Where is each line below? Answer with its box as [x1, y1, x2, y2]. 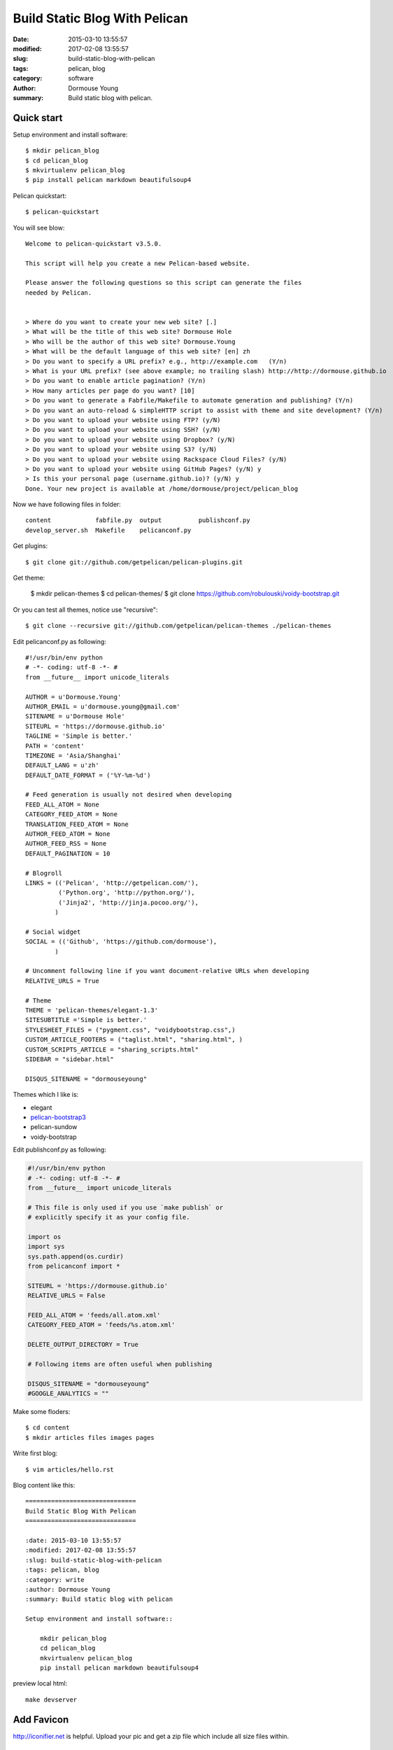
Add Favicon [13, 1714, 69, 1725]
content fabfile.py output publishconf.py [25, 517, 251, 524]
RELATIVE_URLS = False [27, 1291, 106, 1300]
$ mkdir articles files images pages [25, 1434, 155, 1441]
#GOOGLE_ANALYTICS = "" [27, 1389, 110, 1398]
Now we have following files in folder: [13, 500, 122, 509]
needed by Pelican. [25, 288, 92, 297]
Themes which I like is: [13, 1091, 79, 1099]
